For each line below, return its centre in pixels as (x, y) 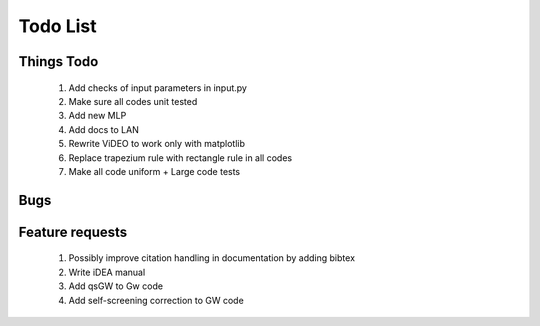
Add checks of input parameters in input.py (157, 87)
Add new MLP (97, 116)
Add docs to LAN (103, 129)
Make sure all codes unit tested (133, 101)
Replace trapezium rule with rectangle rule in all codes (180, 157)
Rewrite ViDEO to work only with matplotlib (156, 144)
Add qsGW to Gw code (116, 286)
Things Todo (58, 61)
